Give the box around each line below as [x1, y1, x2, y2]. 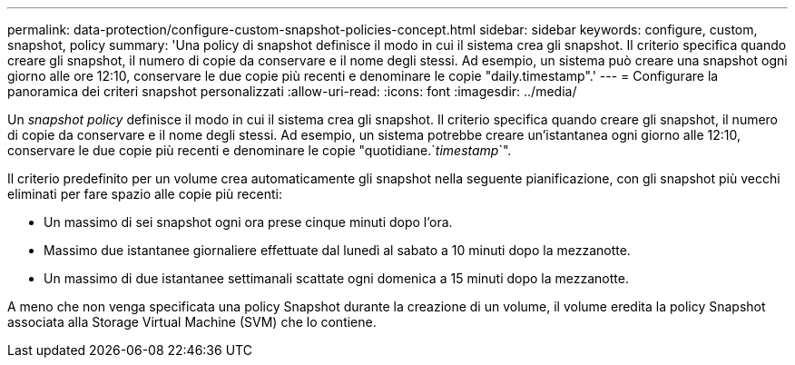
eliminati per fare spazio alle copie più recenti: [7, 186, 282, 202]
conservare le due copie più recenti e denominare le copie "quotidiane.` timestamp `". [7, 143, 512, 158]
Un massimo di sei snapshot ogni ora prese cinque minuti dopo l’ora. [44, 214, 453, 230]
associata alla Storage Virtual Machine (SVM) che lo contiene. [7, 314, 377, 330]
